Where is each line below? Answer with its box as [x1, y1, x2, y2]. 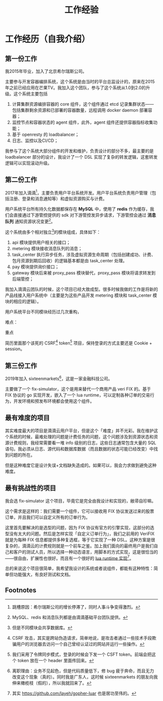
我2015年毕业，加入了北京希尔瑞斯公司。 [5, 69, 87, 74]
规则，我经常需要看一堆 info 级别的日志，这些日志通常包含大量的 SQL [17, 440, 157, 446]
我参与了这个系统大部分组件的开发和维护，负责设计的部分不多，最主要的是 [5, 148, 154, 154]
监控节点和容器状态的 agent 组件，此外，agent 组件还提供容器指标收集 [12, 120, 154, 125]
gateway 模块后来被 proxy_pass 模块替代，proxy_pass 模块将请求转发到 [12, 270, 156, 275]
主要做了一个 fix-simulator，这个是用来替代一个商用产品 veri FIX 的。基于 [5, 386, 151, 392]
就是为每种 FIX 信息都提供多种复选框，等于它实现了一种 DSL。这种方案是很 [5, 537, 155, 542]
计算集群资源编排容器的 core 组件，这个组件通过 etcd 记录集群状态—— [12, 101, 154, 107]
